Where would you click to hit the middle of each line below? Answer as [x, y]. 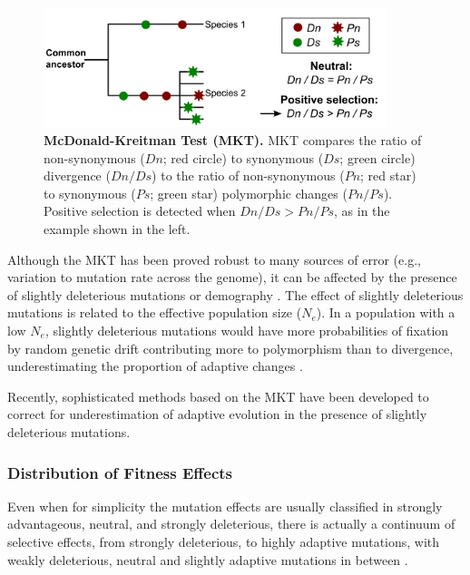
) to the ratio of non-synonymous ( [248, 175]
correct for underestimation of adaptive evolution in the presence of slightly [217, 414]
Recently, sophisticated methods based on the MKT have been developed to [218, 396]
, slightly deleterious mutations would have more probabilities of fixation [247, 331]
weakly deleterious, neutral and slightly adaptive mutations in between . [208, 559]
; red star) [388, 175]
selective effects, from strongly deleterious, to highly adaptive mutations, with [224, 541]
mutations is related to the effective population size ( [155, 312]
